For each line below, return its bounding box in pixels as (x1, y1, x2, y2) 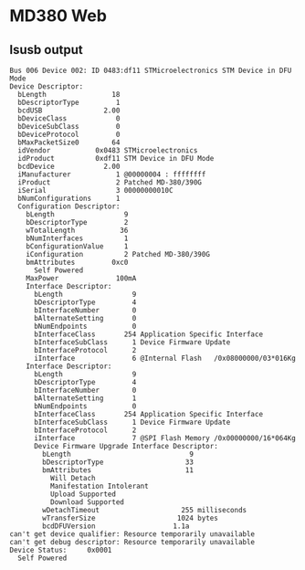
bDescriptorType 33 (42, 458, 195, 467)
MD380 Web (9, 5, 108, 26)
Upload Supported (49, 490, 117, 499)
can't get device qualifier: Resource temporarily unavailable (9, 530, 256, 539)
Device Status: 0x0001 (9, 545, 112, 554)
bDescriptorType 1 (17, 98, 121, 107)
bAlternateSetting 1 (33, 394, 137, 403)
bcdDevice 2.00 (17, 162, 121, 171)
